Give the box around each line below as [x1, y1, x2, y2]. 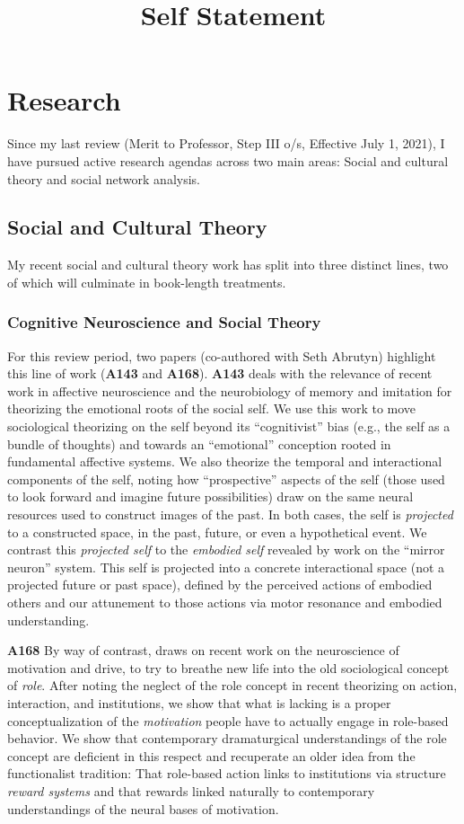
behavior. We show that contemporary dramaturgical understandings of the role [7, 729, 447, 748]
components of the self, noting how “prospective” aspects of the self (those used [7, 469, 445, 488]
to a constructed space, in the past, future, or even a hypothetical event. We [7, 522, 427, 541]
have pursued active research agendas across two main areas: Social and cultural [7, 151, 449, 170]
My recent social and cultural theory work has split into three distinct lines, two [7, 255, 449, 274]
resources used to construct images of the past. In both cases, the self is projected [7, 505, 453, 524]
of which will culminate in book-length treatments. [7, 272, 286, 291]
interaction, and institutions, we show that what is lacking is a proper [7, 693, 391, 712]
